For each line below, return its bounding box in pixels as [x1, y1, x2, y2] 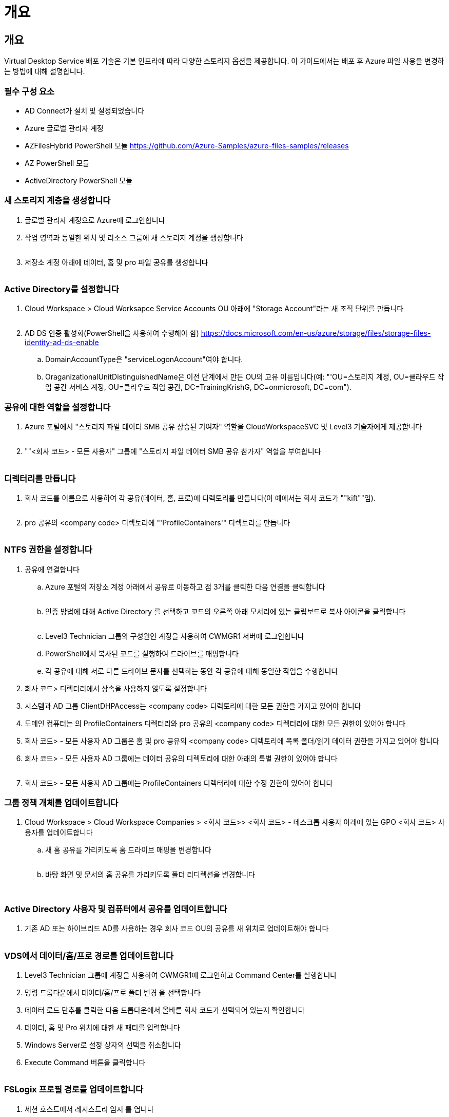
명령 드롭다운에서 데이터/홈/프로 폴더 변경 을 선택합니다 [25, 988, 201, 997]
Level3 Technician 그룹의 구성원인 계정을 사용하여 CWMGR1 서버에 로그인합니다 [45, 631, 304, 640]
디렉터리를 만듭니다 [4, 473, 76, 484]
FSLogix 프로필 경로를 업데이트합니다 [4, 1084, 144, 1095]
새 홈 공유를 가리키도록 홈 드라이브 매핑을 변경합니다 [45, 845, 211, 855]
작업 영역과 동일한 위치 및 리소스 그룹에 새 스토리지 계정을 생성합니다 [25, 233, 243, 242]
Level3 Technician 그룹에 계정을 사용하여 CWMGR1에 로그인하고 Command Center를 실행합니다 [25, 970, 337, 979]
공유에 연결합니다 [25, 564, 80, 574]
